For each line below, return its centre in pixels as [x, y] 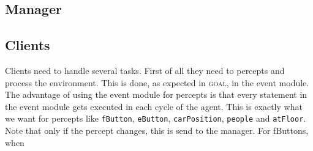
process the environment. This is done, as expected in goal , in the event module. [157, 82]
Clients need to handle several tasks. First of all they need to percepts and [145, 70]
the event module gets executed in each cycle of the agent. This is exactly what [154, 106]
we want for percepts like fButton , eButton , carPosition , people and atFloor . [156, 118]
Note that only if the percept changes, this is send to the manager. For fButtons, [157, 131]
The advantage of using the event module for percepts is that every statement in [156, 94]
